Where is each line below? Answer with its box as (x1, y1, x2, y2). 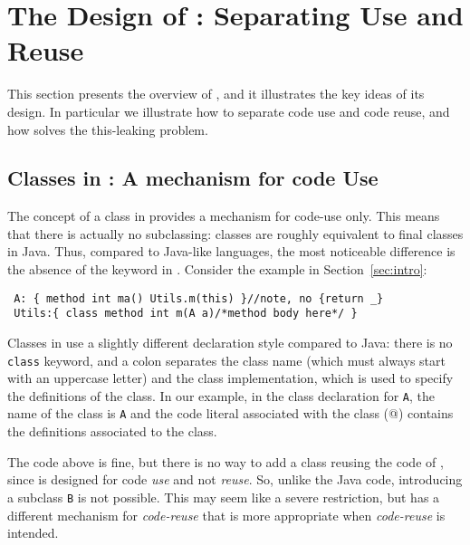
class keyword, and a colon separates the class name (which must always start (7, 350, 446, 369)
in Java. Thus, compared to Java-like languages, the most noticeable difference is (7, 242, 456, 261)
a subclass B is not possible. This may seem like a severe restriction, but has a (7, 487, 440, 506)
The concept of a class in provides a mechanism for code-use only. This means (7, 206, 440, 225)
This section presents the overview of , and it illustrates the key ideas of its (7, 84, 425, 103)
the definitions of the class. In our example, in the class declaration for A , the (7, 386, 435, 405)
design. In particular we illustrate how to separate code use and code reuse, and (7, 101, 450, 120)
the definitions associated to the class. (7, 422, 217, 441)
